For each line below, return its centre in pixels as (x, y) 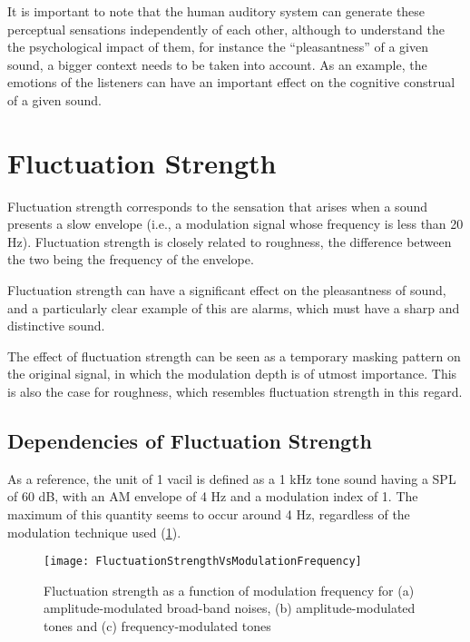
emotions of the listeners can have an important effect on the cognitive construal (231, 82)
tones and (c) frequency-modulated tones (157, 626)
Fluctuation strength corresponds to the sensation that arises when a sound (217, 206)
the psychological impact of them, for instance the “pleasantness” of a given (218, 47)
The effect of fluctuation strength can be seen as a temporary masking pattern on (234, 356)
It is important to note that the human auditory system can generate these (216, 11)
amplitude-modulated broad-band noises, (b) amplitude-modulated (230, 608)
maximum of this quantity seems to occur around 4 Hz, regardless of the (209, 514)
